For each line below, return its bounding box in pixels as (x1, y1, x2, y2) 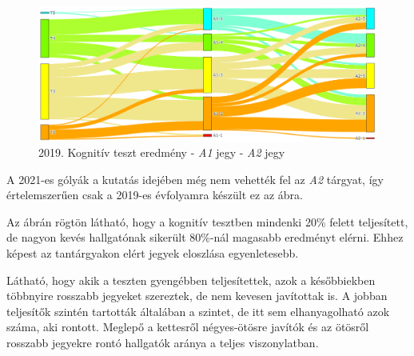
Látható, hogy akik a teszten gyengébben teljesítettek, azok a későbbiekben (6, 271, 376, 288)
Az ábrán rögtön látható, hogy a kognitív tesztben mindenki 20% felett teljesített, (6, 213, 408, 230)
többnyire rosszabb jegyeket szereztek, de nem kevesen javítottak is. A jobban (6, 287, 388, 304)
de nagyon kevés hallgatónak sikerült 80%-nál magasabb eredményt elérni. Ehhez (6, 229, 404, 246)
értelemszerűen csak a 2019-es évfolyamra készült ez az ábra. (6, 186, 303, 203)
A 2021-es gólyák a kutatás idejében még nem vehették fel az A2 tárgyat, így (6, 170, 384, 187)
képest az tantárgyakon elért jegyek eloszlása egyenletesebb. (6, 245, 299, 262)
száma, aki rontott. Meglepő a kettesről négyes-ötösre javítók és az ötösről (6, 318, 369, 335)
